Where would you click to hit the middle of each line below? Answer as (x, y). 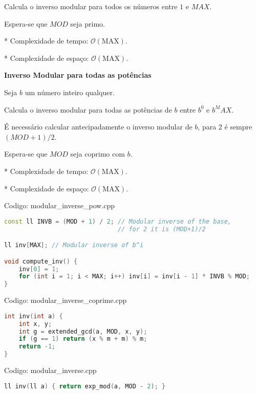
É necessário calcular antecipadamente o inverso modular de (98, 127)
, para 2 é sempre (225, 127)
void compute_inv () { (41, 261)
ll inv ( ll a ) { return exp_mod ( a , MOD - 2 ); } (85, 386)
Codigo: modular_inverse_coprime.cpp (66, 300)
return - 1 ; (37, 347)
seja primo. (88, 23)
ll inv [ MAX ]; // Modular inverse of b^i (74, 245)
